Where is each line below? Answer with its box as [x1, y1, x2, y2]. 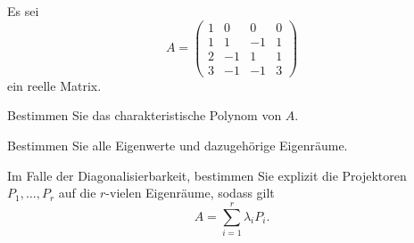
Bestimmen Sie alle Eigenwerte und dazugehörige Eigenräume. [7, 135, 348, 154]
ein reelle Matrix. [7, 76, 102, 94]
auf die [58, 183, 96, 202]
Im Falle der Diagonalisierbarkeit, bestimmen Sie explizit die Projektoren [7, 166, 407, 184]
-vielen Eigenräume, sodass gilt [105, 183, 275, 202]
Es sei [7, 2, 39, 20]
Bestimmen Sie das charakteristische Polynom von [7, 106, 282, 125]
